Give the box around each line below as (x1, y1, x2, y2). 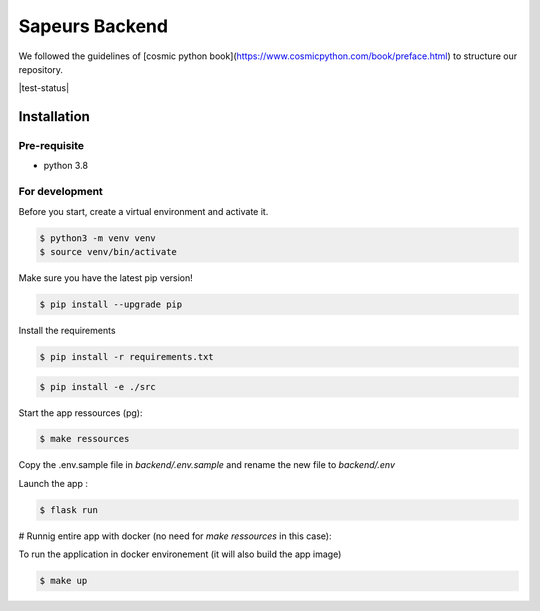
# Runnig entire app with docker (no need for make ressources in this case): (18, 530, 332, 542)
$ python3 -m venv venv (39, 232, 157, 244)
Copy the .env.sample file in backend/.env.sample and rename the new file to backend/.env (18, 459, 395, 471)
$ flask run (39, 504, 99, 515)
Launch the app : (18, 477, 89, 489)
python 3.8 (43, 160, 89, 172)
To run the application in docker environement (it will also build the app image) (18, 548, 342, 560)
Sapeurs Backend (18, 15, 169, 37)
